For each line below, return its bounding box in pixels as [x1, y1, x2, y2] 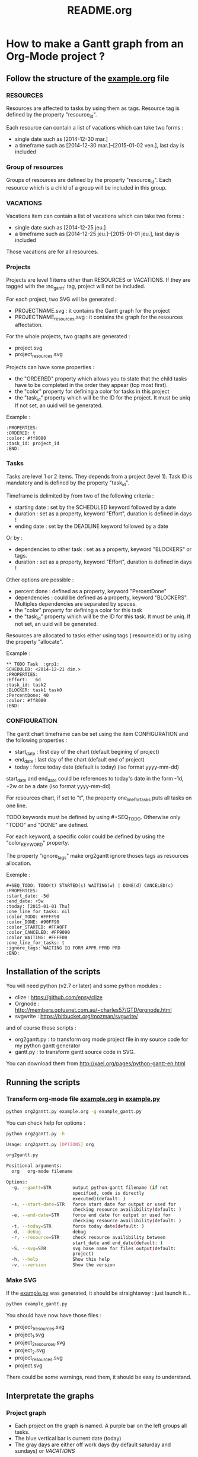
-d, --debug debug [11, 1229, 86, 1235]
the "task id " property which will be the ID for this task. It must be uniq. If [14, 613, 191, 621]
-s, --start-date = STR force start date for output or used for [11, 1201, 177, 1207]
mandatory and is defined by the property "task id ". [6, 479, 130, 487]
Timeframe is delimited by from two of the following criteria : [6, 492, 154, 499]
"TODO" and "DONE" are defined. [6, 821, 89, 828]
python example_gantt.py [6, 1301, 68, 1307]
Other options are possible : [6, 576, 74, 583]
